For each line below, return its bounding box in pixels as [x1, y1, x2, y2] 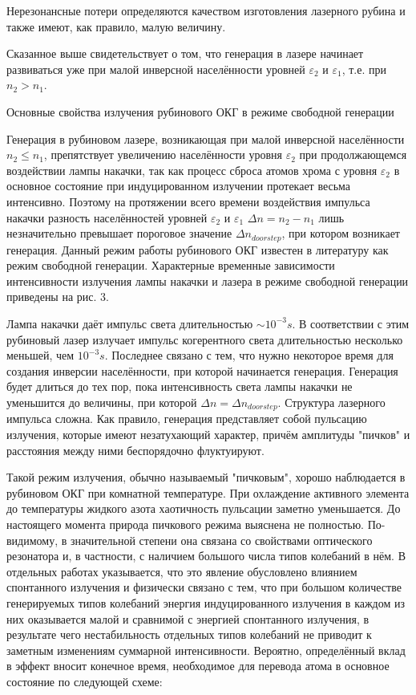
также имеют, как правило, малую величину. [6, 18, 226, 35]
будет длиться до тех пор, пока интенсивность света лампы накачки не [6, 378, 353, 395]
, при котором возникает [281, 225, 400, 242]
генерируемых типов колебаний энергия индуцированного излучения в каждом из [6, 594, 406, 611]
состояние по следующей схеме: [6, 673, 163, 689]
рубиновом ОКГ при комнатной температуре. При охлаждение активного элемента [6, 484, 410, 501]
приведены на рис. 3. [6, 288, 109, 305]
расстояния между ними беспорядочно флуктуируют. [6, 441, 265, 458]
